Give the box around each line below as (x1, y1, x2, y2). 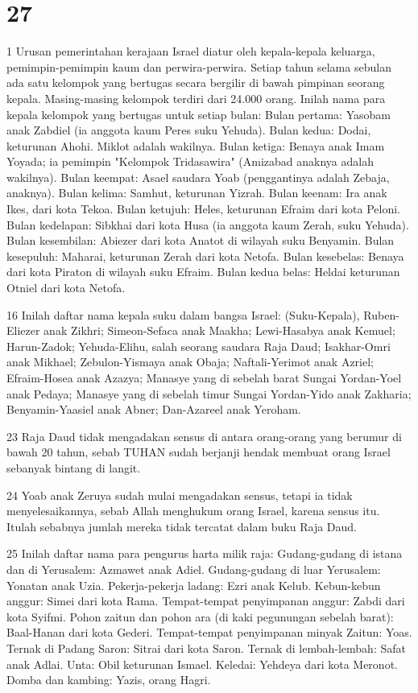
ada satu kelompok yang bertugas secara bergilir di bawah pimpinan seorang (6, 74, 385, 91)
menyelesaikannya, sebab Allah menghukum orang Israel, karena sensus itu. (6, 502, 380, 519)
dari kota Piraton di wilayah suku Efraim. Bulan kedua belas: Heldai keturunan (6, 263, 400, 280)
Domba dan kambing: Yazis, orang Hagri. (6, 671, 211, 688)
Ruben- (363, 306, 399, 323)
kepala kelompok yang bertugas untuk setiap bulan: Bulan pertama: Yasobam (6, 105, 391, 122)
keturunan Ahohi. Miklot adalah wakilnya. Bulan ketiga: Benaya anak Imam (6, 137, 385, 154)
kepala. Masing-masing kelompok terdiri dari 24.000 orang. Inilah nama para (6, 89, 386, 106)
